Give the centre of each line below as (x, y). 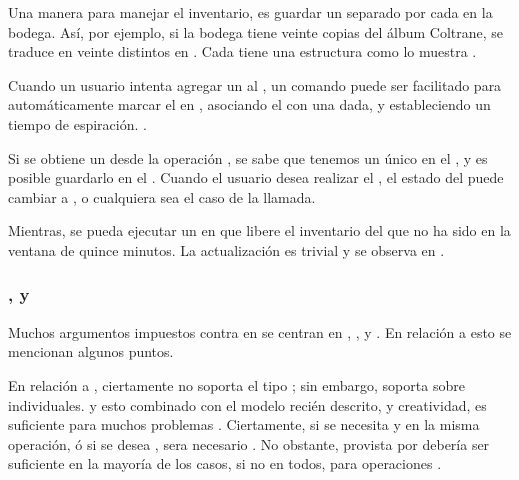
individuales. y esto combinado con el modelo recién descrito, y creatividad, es (247, 404)
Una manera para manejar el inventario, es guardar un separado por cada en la (250, 12)
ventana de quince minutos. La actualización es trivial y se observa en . (226, 249)
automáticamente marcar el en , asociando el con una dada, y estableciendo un (249, 104)
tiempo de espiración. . (77, 123)
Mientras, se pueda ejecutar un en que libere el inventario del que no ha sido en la (259, 230)
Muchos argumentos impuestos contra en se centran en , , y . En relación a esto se (260, 331)
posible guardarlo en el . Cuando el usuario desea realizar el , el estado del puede (256, 177)
